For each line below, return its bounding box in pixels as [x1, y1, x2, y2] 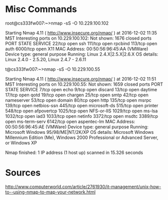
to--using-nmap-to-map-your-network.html [5, 189, 96, 195]
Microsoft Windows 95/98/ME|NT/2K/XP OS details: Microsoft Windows [5, 129, 154, 135]
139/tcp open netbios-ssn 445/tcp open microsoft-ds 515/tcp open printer [5, 102, 158, 108]
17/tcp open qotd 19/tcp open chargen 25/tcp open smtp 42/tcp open [5, 92, 149, 98]
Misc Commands [5, 4, 77, 15]
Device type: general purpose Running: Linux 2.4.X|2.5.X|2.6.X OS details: [5, 51, 158, 57]
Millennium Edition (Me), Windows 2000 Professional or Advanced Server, [5, 134, 158, 140]
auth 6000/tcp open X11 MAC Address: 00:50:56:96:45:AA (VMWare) [5, 46, 148, 52]
